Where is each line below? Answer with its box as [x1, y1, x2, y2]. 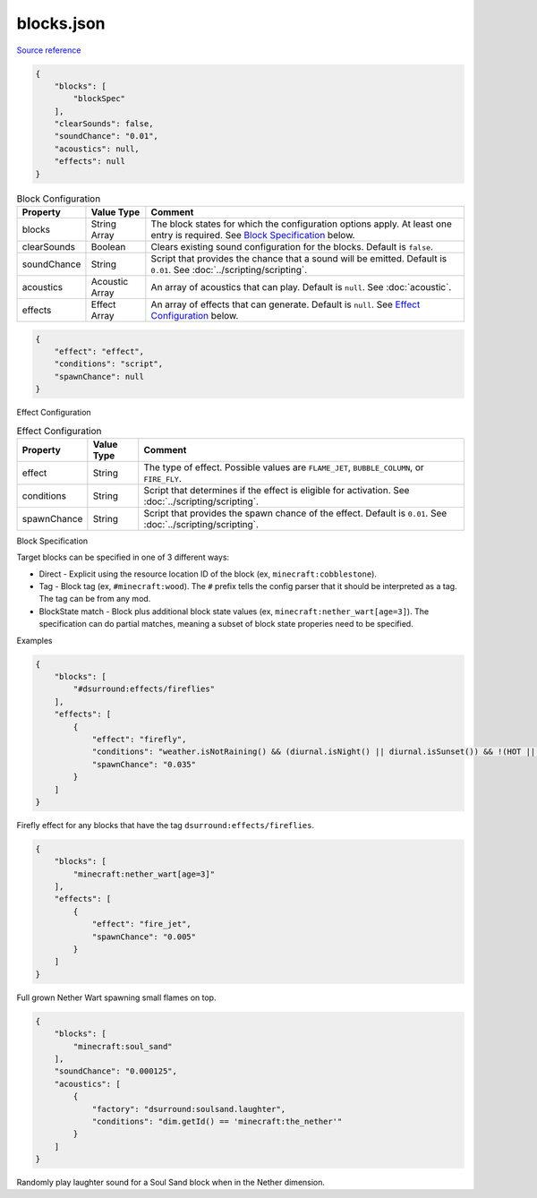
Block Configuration [16, 193, 101, 205]
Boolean [90, 241, 126, 253]
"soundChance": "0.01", [54, 131, 158, 141]
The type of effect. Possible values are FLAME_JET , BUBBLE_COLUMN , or [143, 461, 424, 474]
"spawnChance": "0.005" [91, 931, 197, 942]
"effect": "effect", [54, 347, 145, 356]
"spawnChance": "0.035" [91, 759, 197, 769]
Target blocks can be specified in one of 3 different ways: [16, 552, 230, 563]
